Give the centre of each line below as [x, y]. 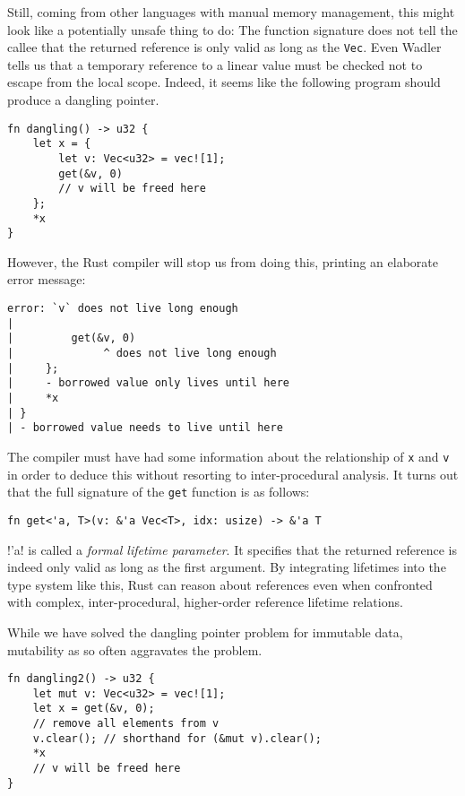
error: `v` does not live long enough [123, 309]
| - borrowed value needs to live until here [145, 428]
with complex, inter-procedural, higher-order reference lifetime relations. [205, 602]
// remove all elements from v [126, 724]
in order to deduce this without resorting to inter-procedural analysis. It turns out [233, 474]
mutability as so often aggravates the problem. [135, 649]
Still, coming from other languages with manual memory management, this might [231, 12]
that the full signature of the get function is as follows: [159, 492]
